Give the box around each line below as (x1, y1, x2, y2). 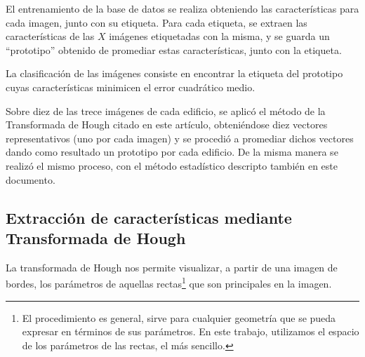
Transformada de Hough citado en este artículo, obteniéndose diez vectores (6, 117, 328, 132)
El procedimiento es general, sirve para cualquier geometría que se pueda (22, 310, 336, 325)
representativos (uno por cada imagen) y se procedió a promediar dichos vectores (6, 130, 354, 145)
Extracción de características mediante (6, 206, 292, 228)
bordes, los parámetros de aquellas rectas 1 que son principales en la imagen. (6, 274, 332, 290)
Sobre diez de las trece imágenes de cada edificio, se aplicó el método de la (6, 103, 326, 118)
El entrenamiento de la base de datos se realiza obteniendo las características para (6, 1, 359, 15)
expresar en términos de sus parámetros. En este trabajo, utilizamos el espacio (22, 324, 359, 339)
